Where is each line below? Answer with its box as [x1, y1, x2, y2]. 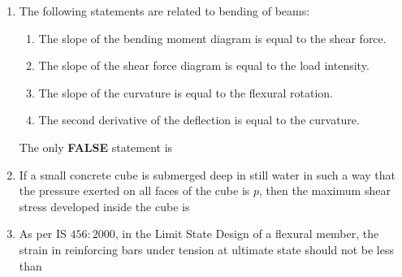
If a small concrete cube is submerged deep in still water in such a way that [19, 166, 396, 183]
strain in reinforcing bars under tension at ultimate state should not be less [19, 240, 394, 258]
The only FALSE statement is [19, 138, 173, 155]
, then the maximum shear [259, 182, 391, 199]
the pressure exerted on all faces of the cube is [19, 182, 250, 199]
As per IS [19, 225, 67, 242]
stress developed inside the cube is [19, 197, 190, 214]
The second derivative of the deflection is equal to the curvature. [38, 111, 360, 128]
